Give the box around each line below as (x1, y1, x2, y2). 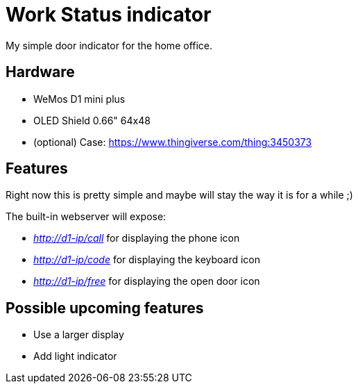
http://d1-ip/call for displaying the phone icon (33, 232, 240, 245)
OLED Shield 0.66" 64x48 (33, 114, 151, 126)
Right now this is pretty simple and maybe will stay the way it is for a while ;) (6, 189, 353, 201)
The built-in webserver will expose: (6, 210, 167, 223)
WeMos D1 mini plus (33, 92, 126, 105)
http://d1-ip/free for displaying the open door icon (33, 275, 260, 288)
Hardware (6, 63, 75, 81)
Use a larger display (33, 329, 124, 341)
